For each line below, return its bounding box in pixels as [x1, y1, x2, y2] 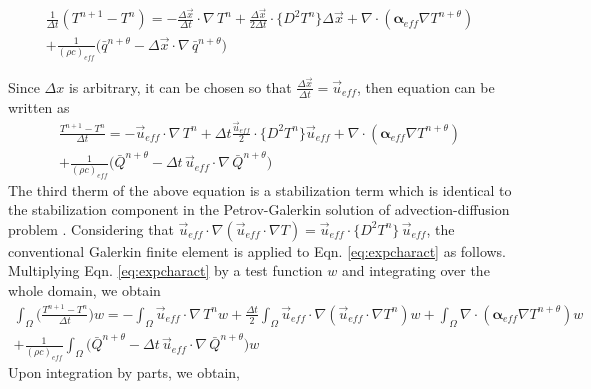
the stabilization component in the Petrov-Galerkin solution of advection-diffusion [8, 199, 510, 220]
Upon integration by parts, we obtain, [8, 361, 240, 382]
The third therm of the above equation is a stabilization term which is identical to [8, 179, 512, 200]
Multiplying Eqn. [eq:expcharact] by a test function [8, 260, 323, 281]
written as [8, 96, 70, 117]
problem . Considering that [8, 218, 174, 239]
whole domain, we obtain [8, 280, 161, 301]
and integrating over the [341, 260, 490, 281]
